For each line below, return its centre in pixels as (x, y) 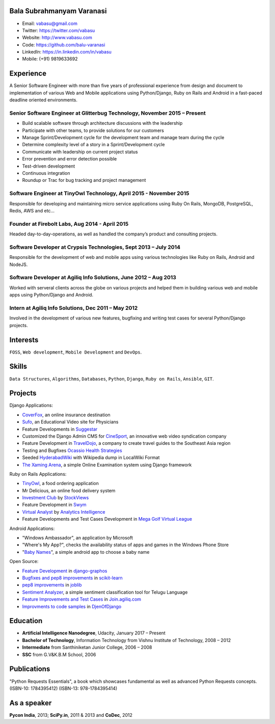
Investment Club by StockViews (56, 498)
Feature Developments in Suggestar (60, 429)
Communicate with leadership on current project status (80, 152)
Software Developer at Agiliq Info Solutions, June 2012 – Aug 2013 (93, 278)
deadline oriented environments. (43, 100)
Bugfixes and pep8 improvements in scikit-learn (73, 578)
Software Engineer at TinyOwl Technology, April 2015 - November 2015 (99, 194)
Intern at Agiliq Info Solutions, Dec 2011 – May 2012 (74, 308)
